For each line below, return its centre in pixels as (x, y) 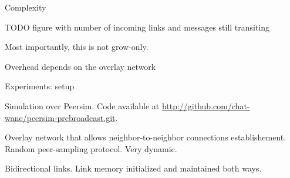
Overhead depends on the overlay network (80, 66)
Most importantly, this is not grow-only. (77, 47)
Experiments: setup (40, 86)
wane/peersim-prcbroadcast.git (60, 117)
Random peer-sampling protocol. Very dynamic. (91, 148)
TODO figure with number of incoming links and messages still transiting (137, 27)
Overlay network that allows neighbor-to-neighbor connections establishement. (146, 137)
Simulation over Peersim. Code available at (82, 105)
